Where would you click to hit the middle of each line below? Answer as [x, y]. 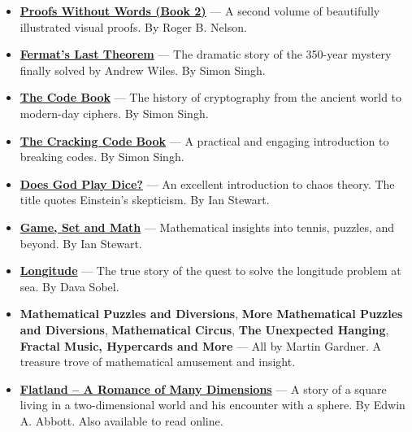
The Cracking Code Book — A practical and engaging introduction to [204, 140]
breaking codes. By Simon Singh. [102, 157]
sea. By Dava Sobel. [69, 286]
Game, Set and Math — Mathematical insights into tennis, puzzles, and [207, 227]
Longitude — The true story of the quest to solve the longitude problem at [210, 271]
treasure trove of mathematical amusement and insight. [158, 362]
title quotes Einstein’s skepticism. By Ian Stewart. [145, 200]
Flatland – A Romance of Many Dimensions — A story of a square [203, 388]
